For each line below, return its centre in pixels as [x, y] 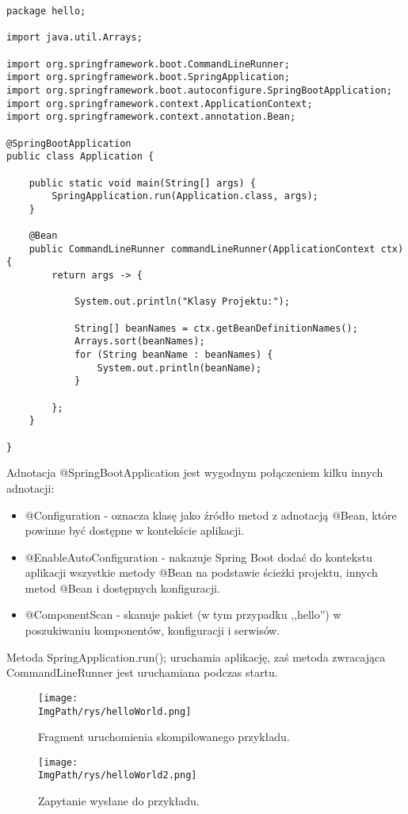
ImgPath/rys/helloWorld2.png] [118, 776]
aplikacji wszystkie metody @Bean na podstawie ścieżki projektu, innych [201, 572]
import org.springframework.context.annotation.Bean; [151, 117]
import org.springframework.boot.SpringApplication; [148, 77]
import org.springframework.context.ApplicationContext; [160, 104]
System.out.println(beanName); [179, 368]
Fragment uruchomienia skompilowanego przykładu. [164, 737]
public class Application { [80, 157]
